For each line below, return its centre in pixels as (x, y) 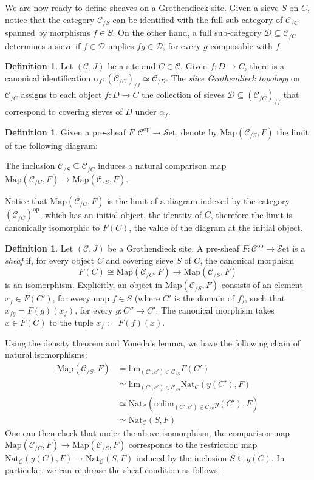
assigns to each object (61, 94)
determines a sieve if (43, 45)
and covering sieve (140, 260)
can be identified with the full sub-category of (198, 19)
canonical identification (48, 77)
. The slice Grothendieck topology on (233, 77)
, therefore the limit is (251, 214)
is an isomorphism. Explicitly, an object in (84, 285)
